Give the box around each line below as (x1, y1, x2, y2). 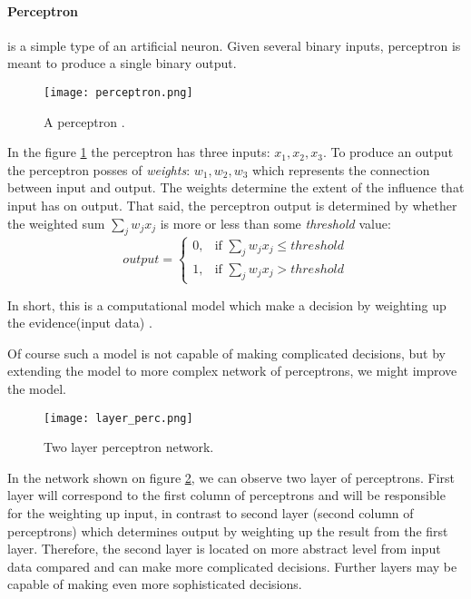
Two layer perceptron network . (44, 437, 214, 457)
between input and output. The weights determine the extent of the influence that (7, 178, 465, 197)
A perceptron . (44, 112, 125, 131)
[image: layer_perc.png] (44, 411, 193, 425)
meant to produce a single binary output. (7, 54, 237, 73)
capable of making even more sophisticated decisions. (7, 574, 302, 594)
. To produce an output (322, 142, 454, 162)
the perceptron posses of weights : (7, 160, 191, 179)
